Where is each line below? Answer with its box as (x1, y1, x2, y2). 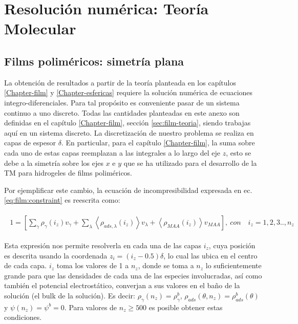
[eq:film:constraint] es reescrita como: (4, 195, 120, 205)
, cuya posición (208, 240, 256, 250)
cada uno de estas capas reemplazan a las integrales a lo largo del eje (4, 147, 220, 158)
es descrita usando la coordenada (4, 250, 108, 261)
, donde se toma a (138, 260, 194, 271)
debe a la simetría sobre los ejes (4, 157, 104, 168)
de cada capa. (4, 260, 47, 271)
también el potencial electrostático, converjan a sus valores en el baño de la (4, 280, 240, 291)
